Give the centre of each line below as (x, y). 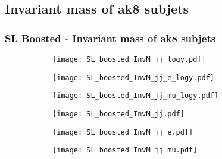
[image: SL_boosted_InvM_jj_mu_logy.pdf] (136, 96)
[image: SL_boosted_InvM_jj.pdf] (118, 114)
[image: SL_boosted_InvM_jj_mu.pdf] (125, 150)
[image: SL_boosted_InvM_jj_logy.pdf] (129, 59)
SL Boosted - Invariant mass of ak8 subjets (110, 38)
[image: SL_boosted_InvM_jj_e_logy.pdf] (134, 77)
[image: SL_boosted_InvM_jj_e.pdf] (123, 132)
